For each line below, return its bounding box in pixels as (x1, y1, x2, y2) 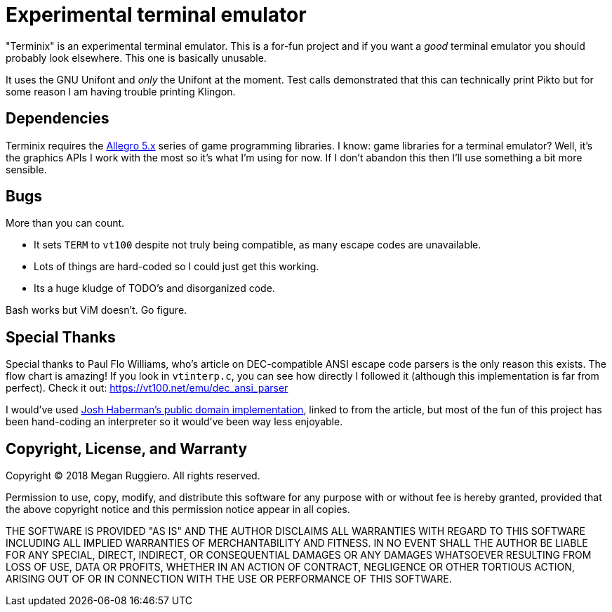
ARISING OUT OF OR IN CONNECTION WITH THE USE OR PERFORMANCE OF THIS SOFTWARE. (6, 573, 452, 585)
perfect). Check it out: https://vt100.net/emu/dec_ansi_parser (6, 382, 288, 394)
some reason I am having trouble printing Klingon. (6, 85, 236, 98)
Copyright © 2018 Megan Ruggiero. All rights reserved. (6, 470, 260, 482)
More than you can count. (6, 217, 125, 229)
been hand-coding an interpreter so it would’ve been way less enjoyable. (6, 415, 343, 428)
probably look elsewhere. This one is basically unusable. (6, 51, 267, 64)
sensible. (6, 163, 47, 175)
